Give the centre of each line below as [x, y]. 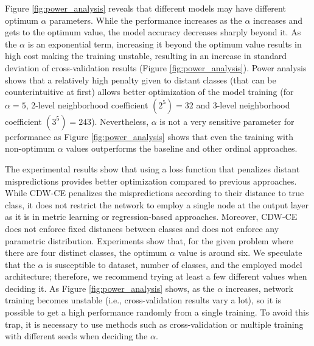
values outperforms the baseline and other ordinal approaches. [182, 148]
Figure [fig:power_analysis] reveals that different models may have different [145, 8]
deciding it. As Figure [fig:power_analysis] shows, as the [110, 288]
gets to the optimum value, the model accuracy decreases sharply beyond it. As [153, 32]
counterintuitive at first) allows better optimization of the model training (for [149, 92]
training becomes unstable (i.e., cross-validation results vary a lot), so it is [143, 300]
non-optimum [30, 148]
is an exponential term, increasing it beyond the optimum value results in [165, 44]
